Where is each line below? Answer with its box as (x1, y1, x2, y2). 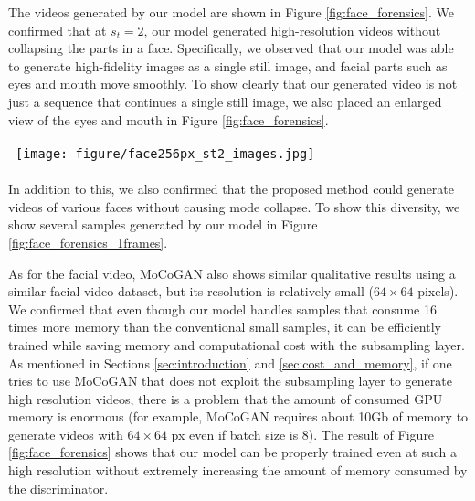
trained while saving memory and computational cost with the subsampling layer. (8, 335, 465, 354)
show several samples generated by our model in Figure (8, 215, 318, 234)
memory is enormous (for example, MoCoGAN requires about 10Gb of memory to (8, 407, 469, 426)
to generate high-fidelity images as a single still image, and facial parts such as (8, 56, 448, 75)
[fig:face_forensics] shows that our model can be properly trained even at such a (8, 442, 457, 462)
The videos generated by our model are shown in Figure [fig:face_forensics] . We (8, 3, 454, 21)
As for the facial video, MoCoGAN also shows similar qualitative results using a (8, 263, 456, 282)
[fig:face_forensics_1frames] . (8, 232, 168, 251)
